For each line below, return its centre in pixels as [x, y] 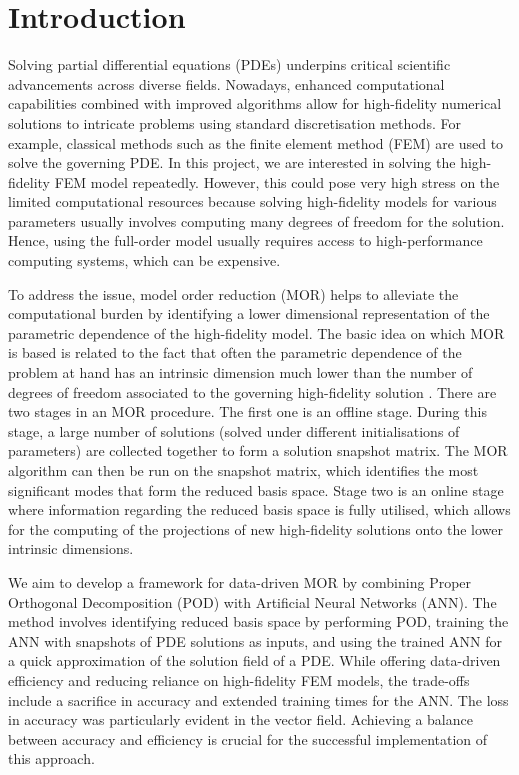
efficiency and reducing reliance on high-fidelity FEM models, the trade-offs [239, 679]
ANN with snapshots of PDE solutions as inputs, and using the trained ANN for [255, 640]
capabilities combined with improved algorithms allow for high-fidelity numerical [255, 103]
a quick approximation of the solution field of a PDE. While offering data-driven [254, 660]
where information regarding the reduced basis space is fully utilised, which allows [259, 509]
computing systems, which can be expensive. [144, 260]
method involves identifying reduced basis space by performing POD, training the [258, 621]
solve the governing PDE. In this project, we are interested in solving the [232, 162]
